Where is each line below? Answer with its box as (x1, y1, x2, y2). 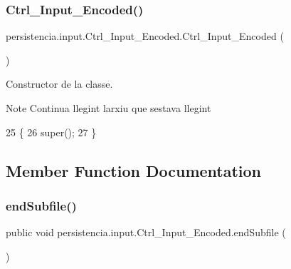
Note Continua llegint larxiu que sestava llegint (6, 101, 211, 115)
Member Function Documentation (6, 159, 262, 181)
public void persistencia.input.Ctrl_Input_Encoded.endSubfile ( (6, 225, 286, 240)
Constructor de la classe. (6, 76, 113, 91)
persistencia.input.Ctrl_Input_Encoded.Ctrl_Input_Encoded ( (6, 29, 284, 44)
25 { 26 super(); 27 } (6, 124, 97, 139)
